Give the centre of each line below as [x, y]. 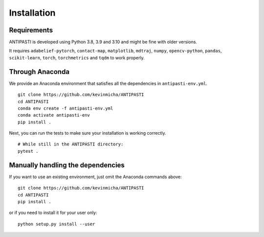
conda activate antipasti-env [54, 115]
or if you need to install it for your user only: [53, 213]
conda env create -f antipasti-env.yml [66, 108]
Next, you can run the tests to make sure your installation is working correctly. [88, 133]
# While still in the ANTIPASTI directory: [71, 144]
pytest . [28, 151]
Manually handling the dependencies [67, 165]
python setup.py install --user [56, 224]
